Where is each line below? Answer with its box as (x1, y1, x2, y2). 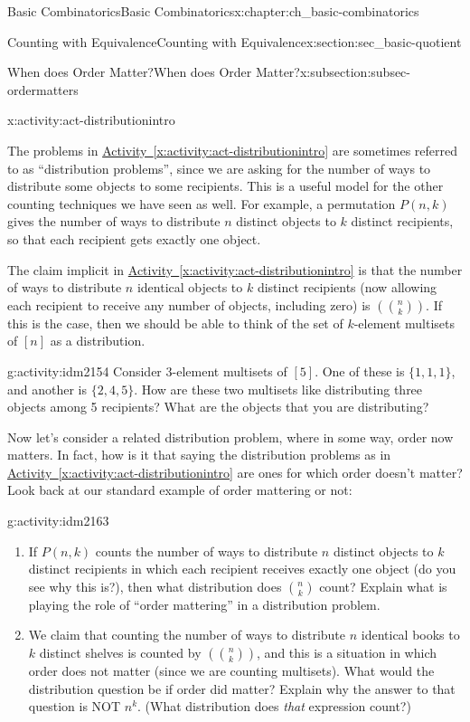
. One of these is (315, 361, 405, 380)
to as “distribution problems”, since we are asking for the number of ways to (7, 158, 431, 177)
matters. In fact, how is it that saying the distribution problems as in (7, 445, 391, 464)
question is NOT (28, 697, 121, 716)
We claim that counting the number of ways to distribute (28, 625, 346, 644)
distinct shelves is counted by (39, 643, 202, 662)
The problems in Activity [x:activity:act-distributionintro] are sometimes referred (7, 140, 458, 159)
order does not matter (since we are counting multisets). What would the (28, 661, 435, 680)
